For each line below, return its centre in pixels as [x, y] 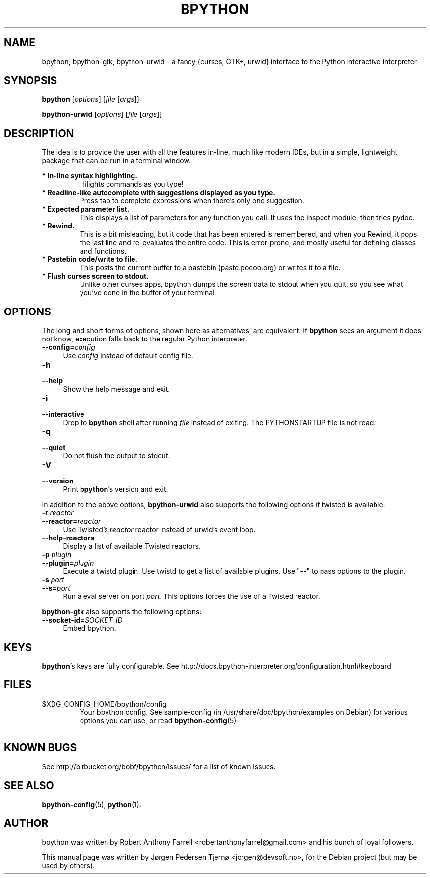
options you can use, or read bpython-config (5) [158, 720]
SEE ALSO [29, 786]
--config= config [68, 347]
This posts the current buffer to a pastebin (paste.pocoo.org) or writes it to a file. [210, 268]
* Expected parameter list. [86, 209]
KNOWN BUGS [40, 748]
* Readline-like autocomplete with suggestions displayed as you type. [159, 193]
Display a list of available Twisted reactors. [132, 546]
